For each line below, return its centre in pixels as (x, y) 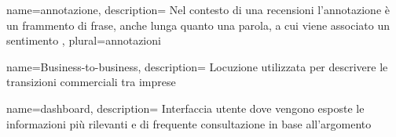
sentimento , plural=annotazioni (84, 40)
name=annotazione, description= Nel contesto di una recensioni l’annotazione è (198, 9)
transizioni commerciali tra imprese (91, 82)
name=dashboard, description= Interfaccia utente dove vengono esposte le (185, 108)
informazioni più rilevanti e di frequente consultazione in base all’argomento (189, 123)
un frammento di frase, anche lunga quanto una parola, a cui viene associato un (198, 25)
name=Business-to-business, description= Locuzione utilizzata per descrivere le (197, 66)
